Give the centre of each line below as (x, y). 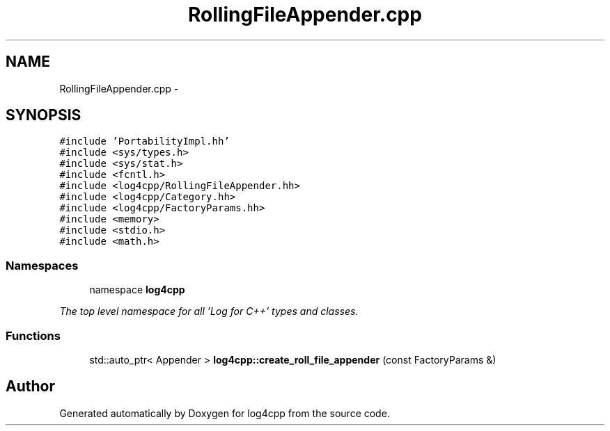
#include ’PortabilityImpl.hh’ (144, 141)
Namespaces (42, 265)
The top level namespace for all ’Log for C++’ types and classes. (209, 311)
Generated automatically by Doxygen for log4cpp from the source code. (225, 413)
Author (30, 387)
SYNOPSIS (44, 115)
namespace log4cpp (137, 290)
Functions (33, 335)
